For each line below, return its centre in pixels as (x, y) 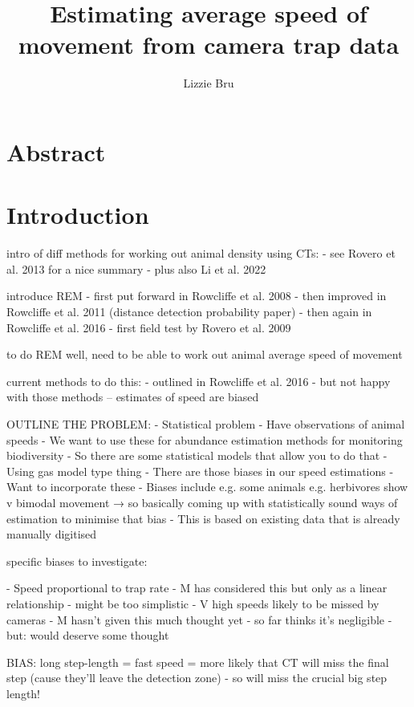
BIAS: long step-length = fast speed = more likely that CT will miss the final (198, 662)
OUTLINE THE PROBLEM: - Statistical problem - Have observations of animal (206, 423)
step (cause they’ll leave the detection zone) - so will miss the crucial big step (197, 678)
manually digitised (52, 534)
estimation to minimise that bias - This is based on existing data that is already (203, 518)
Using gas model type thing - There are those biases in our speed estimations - (200, 471)
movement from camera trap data (209, 45)
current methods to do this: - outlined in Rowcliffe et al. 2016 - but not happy (199, 381)
